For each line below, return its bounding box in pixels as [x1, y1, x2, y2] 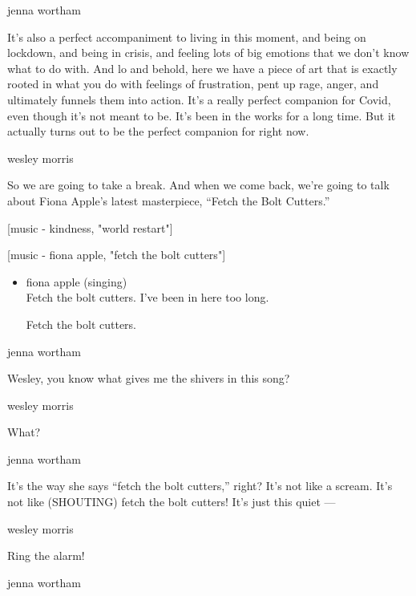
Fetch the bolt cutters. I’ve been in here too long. [26, 289, 269, 306]
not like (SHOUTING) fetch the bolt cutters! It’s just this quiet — [7, 493, 336, 510]
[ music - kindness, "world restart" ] [7, 219, 173, 236]
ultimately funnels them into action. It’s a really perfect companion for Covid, [7, 91, 391, 107]
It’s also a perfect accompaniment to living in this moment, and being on [7, 28, 366, 45]
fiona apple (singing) [26, 273, 127, 290]
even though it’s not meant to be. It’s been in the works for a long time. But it [7, 107, 396, 124]
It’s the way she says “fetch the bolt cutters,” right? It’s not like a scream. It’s [7, 477, 393, 494]
